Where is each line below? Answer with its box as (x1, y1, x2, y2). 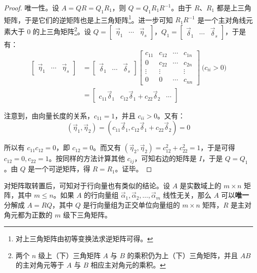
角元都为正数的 (4, 209, 52, 219)
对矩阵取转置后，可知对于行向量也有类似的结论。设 (4, 180, 170, 190)
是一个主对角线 (197, 14, 246, 25)
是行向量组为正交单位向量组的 (83, 200, 180, 210)
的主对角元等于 (15, 260, 64, 270)
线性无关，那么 (163, 190, 212, 200)
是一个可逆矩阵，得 (28, 164, 90, 174)
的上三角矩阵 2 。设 (33, 25, 91, 36)
